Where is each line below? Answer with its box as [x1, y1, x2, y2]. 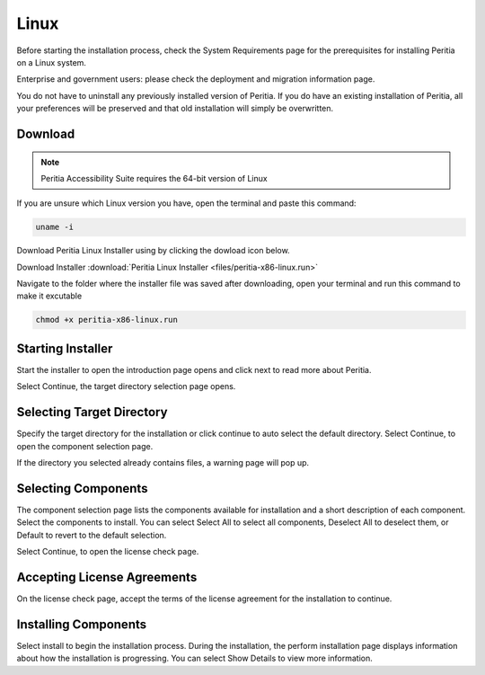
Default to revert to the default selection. [16, 529, 167, 540]
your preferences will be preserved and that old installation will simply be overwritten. [16, 103, 334, 114]
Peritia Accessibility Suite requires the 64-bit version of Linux [40, 173, 269, 183]
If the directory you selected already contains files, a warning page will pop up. [16, 457, 310, 467]
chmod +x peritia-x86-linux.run [35, 315, 179, 325]
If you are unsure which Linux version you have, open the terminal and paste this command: [16, 198, 357, 209]
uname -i [35, 222, 75, 233]
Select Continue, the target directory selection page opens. [16, 381, 236, 392]
